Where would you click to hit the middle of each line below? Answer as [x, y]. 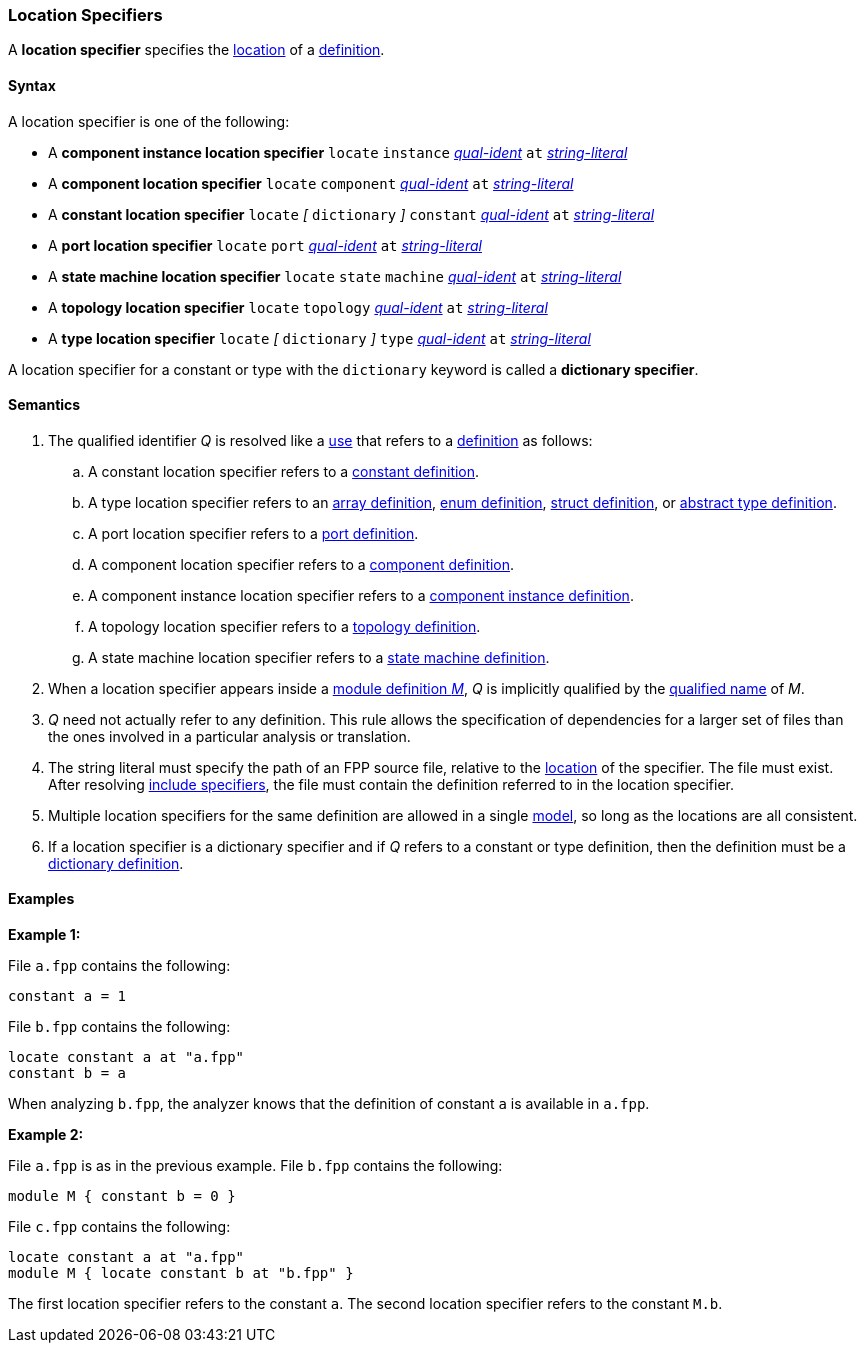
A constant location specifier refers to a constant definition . [284, 471]
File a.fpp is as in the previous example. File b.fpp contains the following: [255, 1166]
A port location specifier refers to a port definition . [253, 533]
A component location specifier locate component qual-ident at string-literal [311, 183]
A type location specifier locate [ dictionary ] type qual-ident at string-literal [319, 338]
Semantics [44, 405]
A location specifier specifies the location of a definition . [196, 50]
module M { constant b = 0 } [122, 1196]
